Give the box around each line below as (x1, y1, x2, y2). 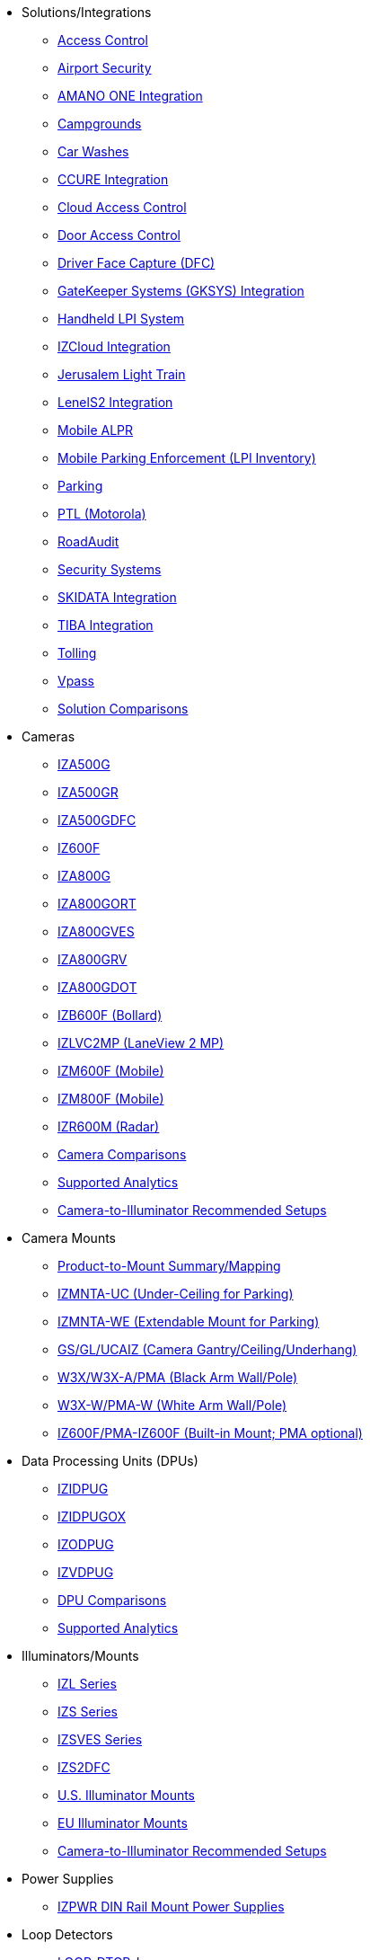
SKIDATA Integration (57, 590, 177, 605)
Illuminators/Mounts (22, 1648, 139, 1663)
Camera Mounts (22, 1230, 117, 1246)
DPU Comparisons (57, 1592, 167, 1608)
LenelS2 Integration (57, 395, 173, 410)
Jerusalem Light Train (57, 367, 186, 382)
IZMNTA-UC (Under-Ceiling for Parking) (57, 1286, 294, 1301)
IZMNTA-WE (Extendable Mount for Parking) (57, 1314, 320, 1329)
